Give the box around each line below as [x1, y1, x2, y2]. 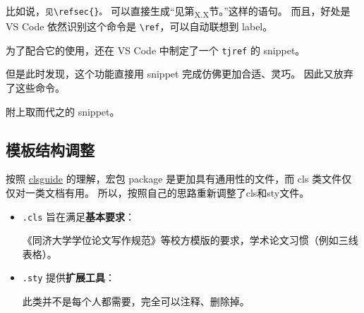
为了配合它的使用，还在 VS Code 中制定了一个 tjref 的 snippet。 [6, 42, 305, 57]
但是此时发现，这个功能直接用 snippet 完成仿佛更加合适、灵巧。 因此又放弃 [6, 66, 353, 81]
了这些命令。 [6, 80, 65, 95]
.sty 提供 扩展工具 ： [22, 270, 116, 285]
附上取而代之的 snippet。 [6, 104, 120, 118]
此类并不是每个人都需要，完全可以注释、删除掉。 [22, 294, 250, 309]
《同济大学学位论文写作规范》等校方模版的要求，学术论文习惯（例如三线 [22, 233, 358, 247]
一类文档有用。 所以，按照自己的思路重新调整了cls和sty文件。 [25, 185, 310, 200]
